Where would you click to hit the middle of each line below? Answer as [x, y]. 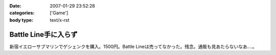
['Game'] [59, 13]
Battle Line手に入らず [43, 35]
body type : [21, 20]
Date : [15, 6]
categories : [22, 13]
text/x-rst [60, 20]
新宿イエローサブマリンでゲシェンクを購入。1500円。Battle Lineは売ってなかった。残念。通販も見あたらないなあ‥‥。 [133, 46]
